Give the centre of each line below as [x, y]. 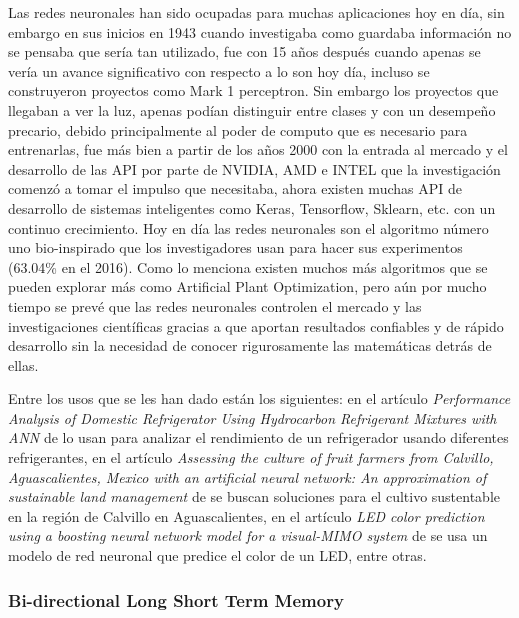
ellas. [23, 364]
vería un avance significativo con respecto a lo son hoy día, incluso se [219, 70]
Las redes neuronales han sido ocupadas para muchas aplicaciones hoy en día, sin [256, 12]
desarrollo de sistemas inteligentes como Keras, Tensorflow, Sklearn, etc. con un [252, 207]
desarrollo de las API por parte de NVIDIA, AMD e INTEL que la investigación [254, 168]
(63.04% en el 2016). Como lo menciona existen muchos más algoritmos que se [248, 266]
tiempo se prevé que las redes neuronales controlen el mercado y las [215, 305]
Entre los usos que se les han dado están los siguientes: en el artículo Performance [259, 398]
